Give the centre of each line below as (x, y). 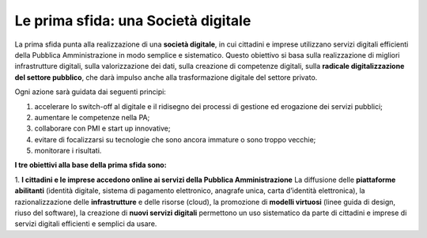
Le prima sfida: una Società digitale (133, 21)
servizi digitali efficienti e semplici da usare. (86, 224)
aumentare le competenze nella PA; (92, 117)
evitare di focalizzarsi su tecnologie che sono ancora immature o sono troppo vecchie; (175, 139)
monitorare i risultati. (68, 151)
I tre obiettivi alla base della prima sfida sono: (91, 165)
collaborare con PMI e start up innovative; (102, 128)
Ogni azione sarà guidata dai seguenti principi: (90, 92)
